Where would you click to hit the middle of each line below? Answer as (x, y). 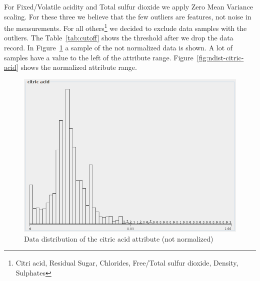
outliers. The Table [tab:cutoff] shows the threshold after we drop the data (119, 38)
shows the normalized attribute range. (79, 67)
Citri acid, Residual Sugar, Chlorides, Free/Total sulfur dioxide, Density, (127, 263)
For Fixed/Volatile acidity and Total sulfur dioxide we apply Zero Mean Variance (129, 6)
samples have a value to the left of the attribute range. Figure (99, 57)
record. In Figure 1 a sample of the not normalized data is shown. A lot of (118, 48)
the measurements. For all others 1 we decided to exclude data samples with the (125, 27)
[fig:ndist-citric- (220, 57)
